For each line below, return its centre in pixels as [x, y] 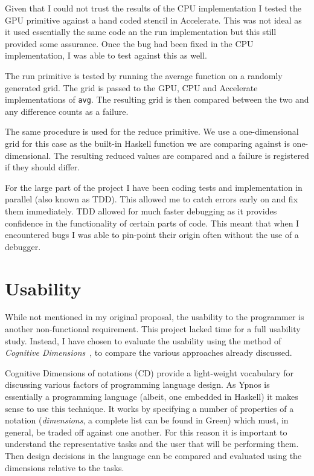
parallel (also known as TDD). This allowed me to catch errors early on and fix [152, 199]
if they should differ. [43, 167]
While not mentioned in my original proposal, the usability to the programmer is [155, 317]
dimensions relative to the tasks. [65, 467]
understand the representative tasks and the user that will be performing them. [152, 444]
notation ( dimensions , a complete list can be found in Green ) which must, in [147, 420]
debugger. [23, 246]
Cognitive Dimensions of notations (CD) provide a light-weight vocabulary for [149, 372]
